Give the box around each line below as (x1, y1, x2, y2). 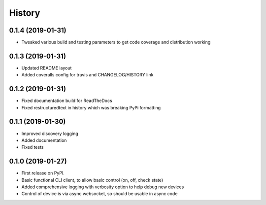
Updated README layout (21, 65, 72, 71)
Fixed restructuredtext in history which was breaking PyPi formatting (21, 104, 161, 110)
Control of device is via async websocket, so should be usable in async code (21, 191, 178, 197)
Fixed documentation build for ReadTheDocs (21, 98, 113, 103)
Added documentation (21, 137, 67, 143)
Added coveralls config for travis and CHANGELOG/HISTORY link (21, 72, 154, 78)
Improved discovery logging (21, 131, 78, 137)
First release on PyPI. (21, 170, 65, 176)
